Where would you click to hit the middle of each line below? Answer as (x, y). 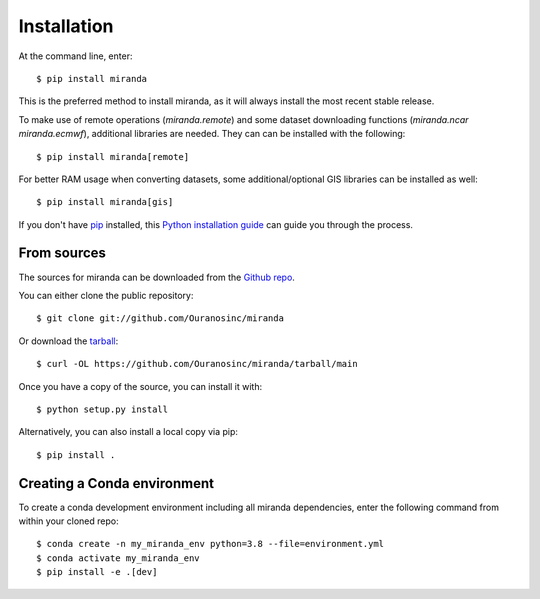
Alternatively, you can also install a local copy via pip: (128, 432)
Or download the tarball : (68, 341)
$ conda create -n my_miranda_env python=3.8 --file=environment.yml (210, 544)
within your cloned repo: (68, 521)
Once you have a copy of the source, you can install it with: (140, 386)
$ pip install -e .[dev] (97, 572)
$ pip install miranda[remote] (113, 156)
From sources (62, 253)
